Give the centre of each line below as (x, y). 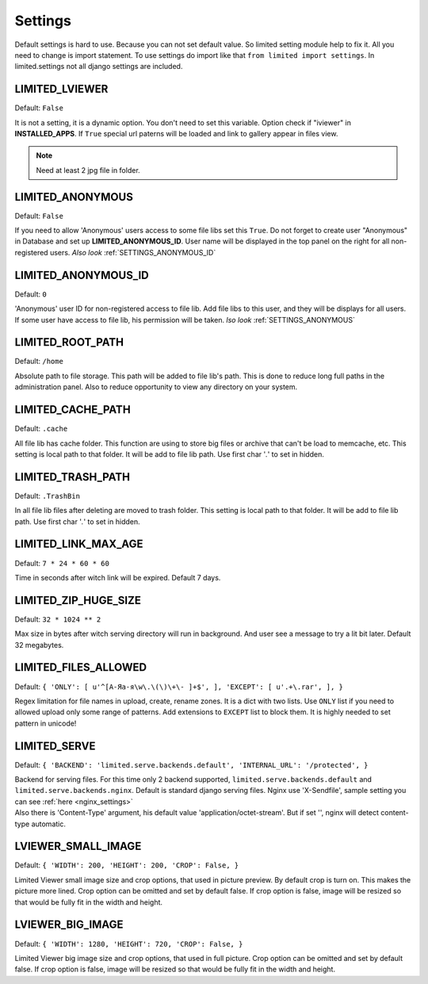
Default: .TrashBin (48, 496)
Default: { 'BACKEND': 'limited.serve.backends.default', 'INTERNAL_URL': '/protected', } (191, 764)
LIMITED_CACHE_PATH (73, 410)
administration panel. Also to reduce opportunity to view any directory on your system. (156, 387)
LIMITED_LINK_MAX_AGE (79, 544)
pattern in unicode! (46, 723)
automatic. (49, 824)
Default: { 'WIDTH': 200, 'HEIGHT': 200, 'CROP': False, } (127, 865)
